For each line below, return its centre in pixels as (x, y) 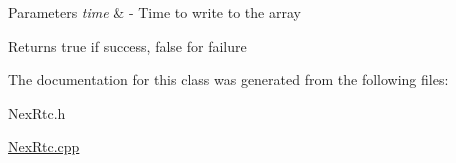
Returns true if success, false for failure (127, 45)
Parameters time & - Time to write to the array (154, 12)
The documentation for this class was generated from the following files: (228, 79)
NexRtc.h (37, 112)
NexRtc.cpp (44, 146)
